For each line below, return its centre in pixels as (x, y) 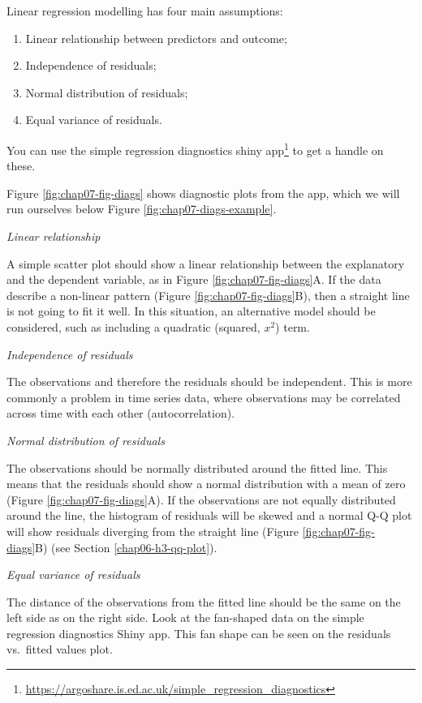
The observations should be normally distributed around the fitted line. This (197, 467)
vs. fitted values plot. (60, 649)
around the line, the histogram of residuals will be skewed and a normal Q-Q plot (209, 515)
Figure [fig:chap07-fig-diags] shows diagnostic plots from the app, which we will (203, 193)
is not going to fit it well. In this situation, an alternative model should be (191, 311)
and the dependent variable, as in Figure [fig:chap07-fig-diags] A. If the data (194, 279)
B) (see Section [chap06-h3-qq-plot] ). (126, 547)
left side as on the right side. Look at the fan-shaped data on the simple (185, 617)
